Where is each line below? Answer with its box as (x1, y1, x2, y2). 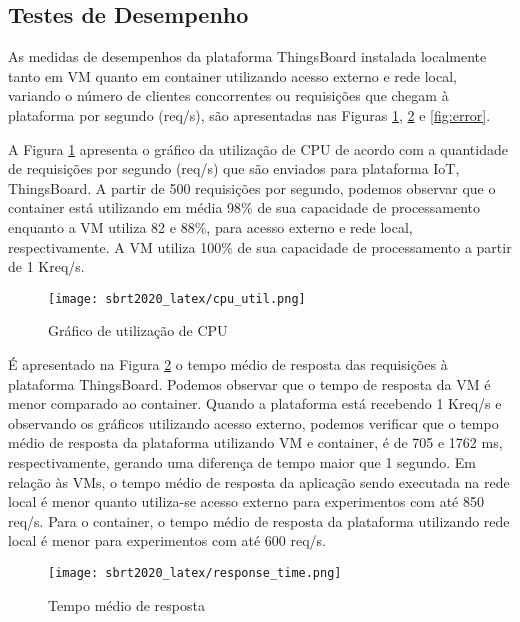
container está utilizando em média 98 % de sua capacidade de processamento (8, 197, 481, 218)
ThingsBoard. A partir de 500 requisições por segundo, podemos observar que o (8, 177, 496, 198)
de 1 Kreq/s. (8, 256, 85, 277)
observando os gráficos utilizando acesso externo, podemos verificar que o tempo (8, 412, 499, 433)
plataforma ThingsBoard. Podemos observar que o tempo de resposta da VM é (8, 373, 491, 394)
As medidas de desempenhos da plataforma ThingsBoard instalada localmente (8, 46, 487, 67)
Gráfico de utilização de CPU (48, 320, 228, 341)
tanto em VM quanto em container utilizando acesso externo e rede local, (8, 65, 458, 86)
